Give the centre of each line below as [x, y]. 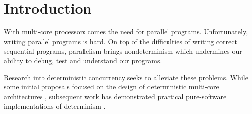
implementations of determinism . [55, 106]
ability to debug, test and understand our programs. [83, 60]
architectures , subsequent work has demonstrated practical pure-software [115, 96]
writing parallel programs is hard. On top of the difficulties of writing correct [121, 41]
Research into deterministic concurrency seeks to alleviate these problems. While [126, 77]
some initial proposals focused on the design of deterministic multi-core [112, 87]
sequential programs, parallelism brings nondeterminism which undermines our [123, 51]
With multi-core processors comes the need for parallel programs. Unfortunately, [126, 32]
